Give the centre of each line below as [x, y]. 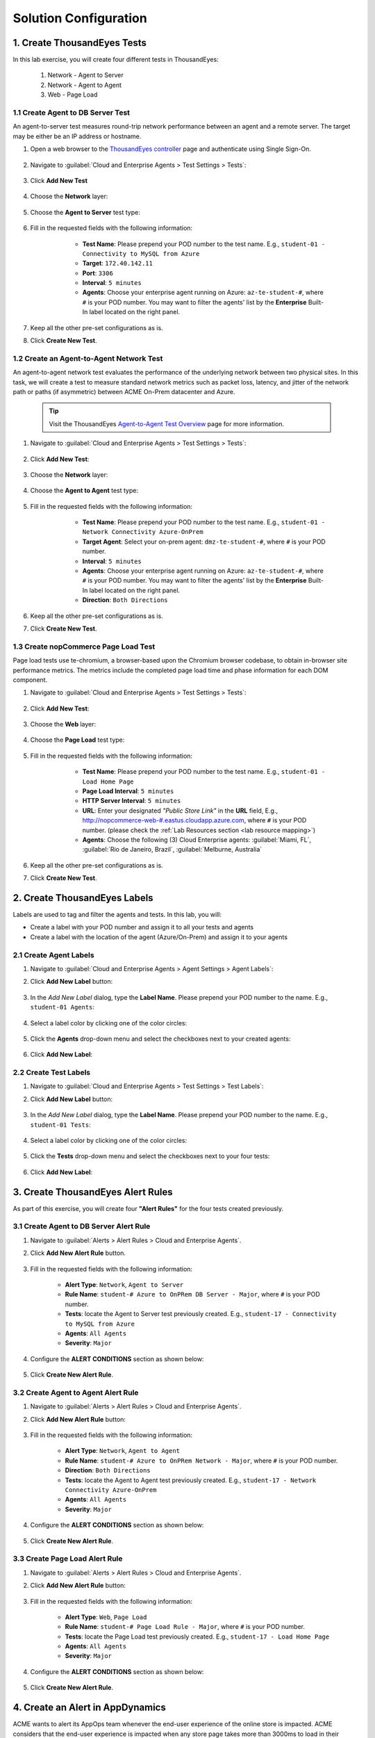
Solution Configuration [80, 18]
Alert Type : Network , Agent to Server [124, 1285]
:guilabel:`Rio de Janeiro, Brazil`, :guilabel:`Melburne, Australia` [172, 850]
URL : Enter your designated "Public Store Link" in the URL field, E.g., [180, 811]
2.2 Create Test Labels [51, 1073]
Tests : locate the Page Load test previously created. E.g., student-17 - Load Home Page [197, 1637]
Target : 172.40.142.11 [117, 263]
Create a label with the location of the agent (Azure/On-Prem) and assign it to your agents [159, 937]
